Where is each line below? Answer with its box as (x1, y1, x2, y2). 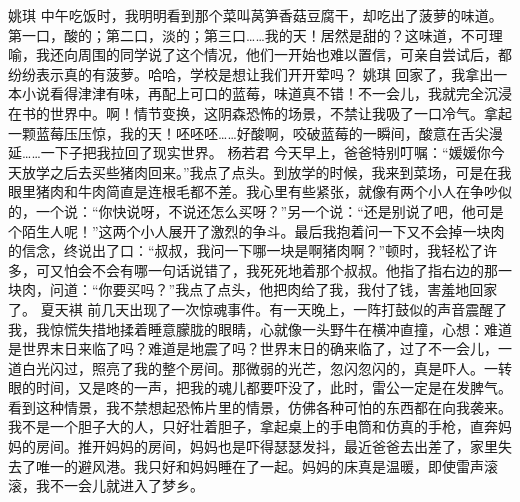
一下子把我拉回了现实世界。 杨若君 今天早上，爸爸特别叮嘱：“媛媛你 (40, 142, 491, 163)
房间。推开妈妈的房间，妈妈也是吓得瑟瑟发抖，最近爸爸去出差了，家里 (35, 436, 498, 457)
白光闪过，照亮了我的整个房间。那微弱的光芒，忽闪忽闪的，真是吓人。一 (21, 357, 498, 378)
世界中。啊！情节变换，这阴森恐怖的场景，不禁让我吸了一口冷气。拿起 (49, 102, 512, 123)
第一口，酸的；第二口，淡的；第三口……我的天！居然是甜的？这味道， (8, 24, 461, 45)
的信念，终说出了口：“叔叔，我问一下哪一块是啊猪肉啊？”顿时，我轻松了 (8, 240, 484, 261)
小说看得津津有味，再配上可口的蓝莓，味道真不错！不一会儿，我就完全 (21, 83, 484, 104)
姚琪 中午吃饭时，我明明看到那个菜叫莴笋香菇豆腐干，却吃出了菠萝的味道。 (8, 5, 503, 25)
